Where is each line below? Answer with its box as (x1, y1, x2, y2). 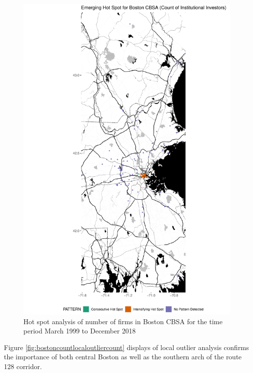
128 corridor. (4, 361, 42, 371)
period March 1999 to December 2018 (23, 326, 136, 336)
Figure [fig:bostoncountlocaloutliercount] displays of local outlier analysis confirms (4, 342, 249, 352)
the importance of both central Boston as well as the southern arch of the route (4, 352, 242, 362)
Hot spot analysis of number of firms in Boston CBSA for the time (23, 316, 223, 326)
